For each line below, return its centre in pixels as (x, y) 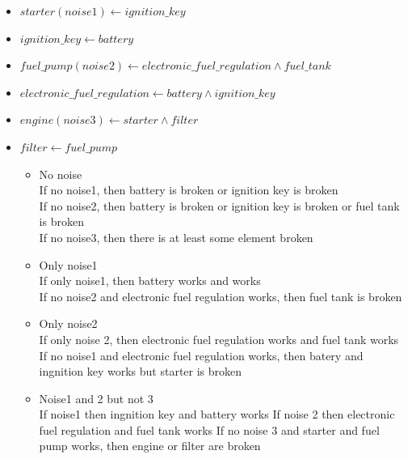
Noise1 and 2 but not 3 (96, 398)
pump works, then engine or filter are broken (150, 446)
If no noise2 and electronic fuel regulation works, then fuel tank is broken (221, 296)
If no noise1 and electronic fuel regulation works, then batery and (201, 355)
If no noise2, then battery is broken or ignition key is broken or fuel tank (219, 205)
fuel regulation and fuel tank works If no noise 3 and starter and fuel (209, 429)
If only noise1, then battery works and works (150, 280)
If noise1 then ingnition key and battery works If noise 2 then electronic (217, 414)
